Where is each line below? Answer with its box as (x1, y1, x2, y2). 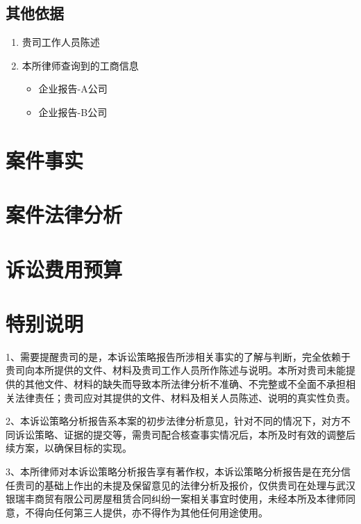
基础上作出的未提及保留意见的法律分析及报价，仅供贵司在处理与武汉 (44, 477, 355, 492)
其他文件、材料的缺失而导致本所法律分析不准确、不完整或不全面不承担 (24, 377, 346, 391)
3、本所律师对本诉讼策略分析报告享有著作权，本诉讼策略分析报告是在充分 (6, 464, 341, 478)
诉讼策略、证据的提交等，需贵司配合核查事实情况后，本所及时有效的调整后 (15, 427, 355, 441)
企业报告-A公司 (38, 81, 108, 96)
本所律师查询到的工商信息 (22, 58, 139, 72)
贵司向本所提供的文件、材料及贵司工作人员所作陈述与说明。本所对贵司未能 (6, 363, 346, 377)
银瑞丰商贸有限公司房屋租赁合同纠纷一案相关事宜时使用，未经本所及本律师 (6, 491, 346, 506)
